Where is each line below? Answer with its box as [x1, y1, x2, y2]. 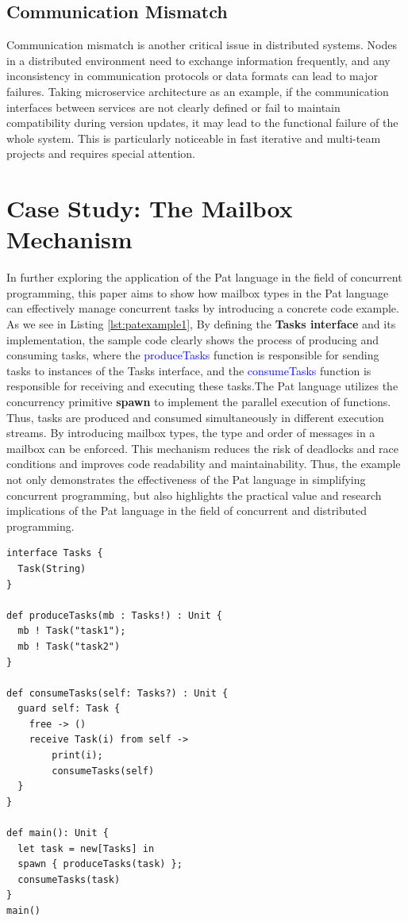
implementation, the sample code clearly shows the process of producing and [6, 331, 379, 347]
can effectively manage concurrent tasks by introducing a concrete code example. [6, 300, 399, 317]
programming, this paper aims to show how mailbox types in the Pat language [6, 284, 389, 301]
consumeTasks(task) [17, 873, 121, 885]
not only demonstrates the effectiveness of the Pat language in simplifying [6, 470, 366, 487]
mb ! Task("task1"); [17, 625, 126, 637]
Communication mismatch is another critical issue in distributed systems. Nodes [6, 36, 397, 53]
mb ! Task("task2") [17, 640, 121, 652]
